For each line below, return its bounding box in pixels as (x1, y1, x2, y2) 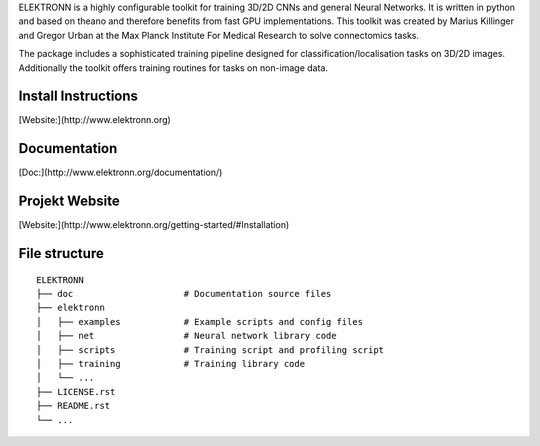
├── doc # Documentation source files (36, 288, 332, 300)
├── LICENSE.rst (36, 386, 116, 397)
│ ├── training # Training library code (36, 358, 305, 370)
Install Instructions (18, 88, 139, 105)
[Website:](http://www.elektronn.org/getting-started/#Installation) (18, 219, 290, 231)
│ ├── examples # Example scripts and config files (36, 316, 364, 327)
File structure (18, 245, 104, 262)
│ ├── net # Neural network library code (36, 330, 337, 342)
